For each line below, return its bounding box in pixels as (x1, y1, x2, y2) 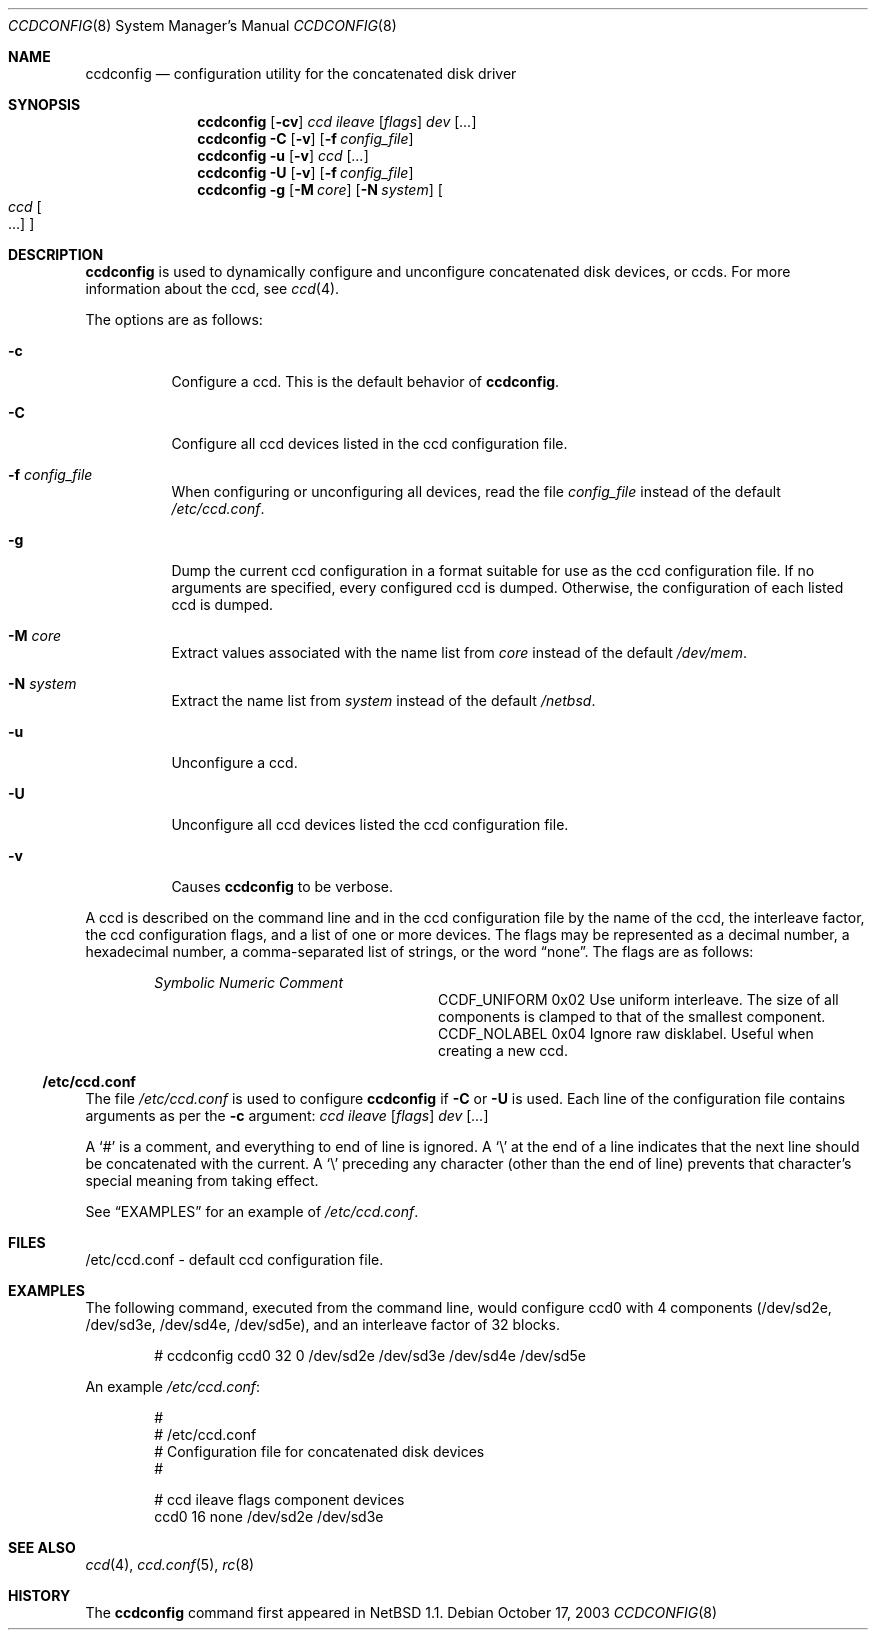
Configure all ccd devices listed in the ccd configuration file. (171, 435, 568, 452)
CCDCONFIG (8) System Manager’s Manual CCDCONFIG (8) (8, 17, 397, 34)
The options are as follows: (85, 311, 263, 328)
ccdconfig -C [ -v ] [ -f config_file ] (197, 130, 414, 147)
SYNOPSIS (8, 96, 81, 113)
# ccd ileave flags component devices (154, 1491, 405, 1508)
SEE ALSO (8, 1539, 76, 1556)
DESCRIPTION (8, 246, 104, 263)
